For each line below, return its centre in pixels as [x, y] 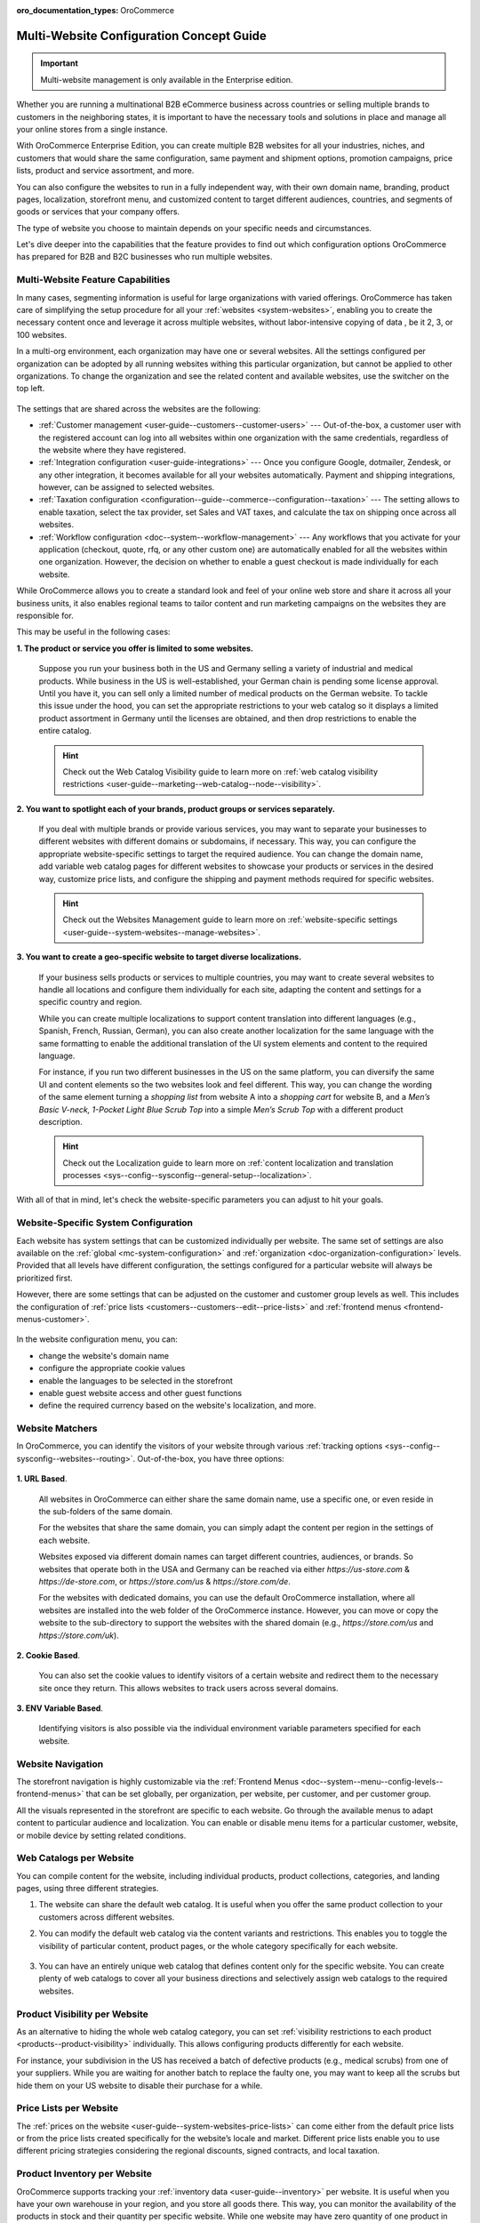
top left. [31, 389]
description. [61, 1121]
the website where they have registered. [112, 450]
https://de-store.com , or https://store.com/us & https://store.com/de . [164, 1581]
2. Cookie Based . [48, 1655]
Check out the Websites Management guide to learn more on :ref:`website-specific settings [230, 919]
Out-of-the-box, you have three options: [211, 1458]
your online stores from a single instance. [92, 129]
